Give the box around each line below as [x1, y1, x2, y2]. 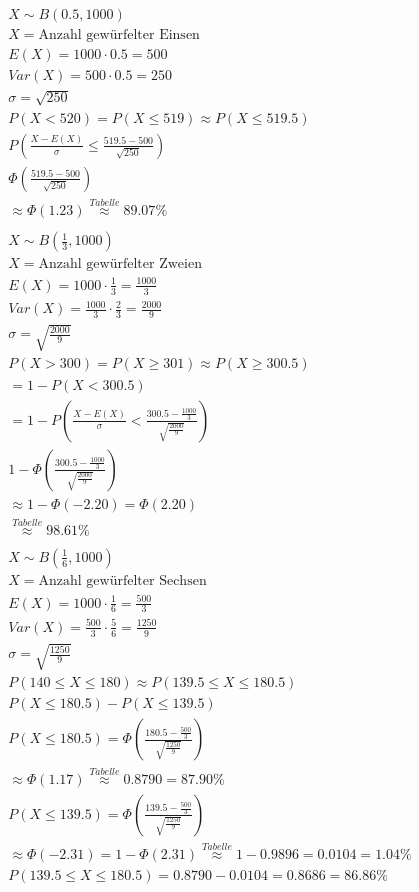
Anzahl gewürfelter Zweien [38, 257, 202, 272]
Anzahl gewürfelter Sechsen [38, 573, 207, 588]
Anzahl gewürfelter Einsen [38, 28, 200, 43]
